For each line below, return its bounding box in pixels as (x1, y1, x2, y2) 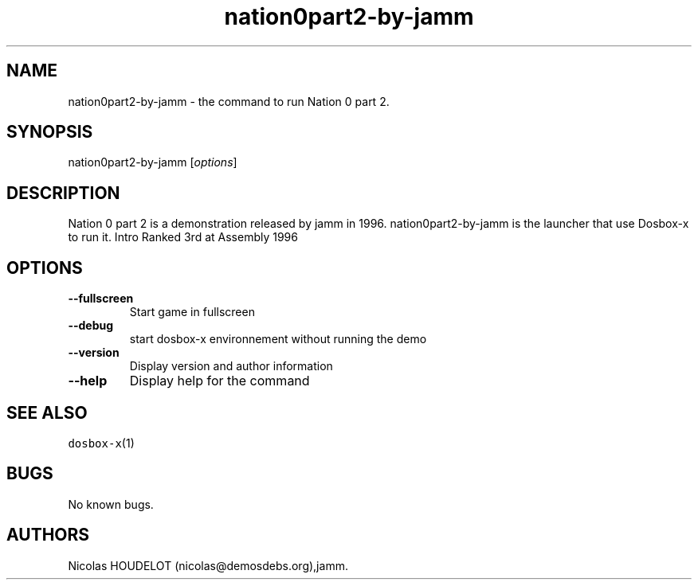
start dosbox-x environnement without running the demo (129, 332, 427, 346)
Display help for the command (129, 373, 310, 389)
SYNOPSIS (6, 122, 93, 143)
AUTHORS (6, 525, 90, 545)
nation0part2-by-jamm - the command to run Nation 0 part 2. (68, 94, 390, 108)
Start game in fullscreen (129, 305, 255, 319)
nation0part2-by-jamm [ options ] (68, 155, 237, 170)
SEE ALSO (6, 402, 88, 423)
